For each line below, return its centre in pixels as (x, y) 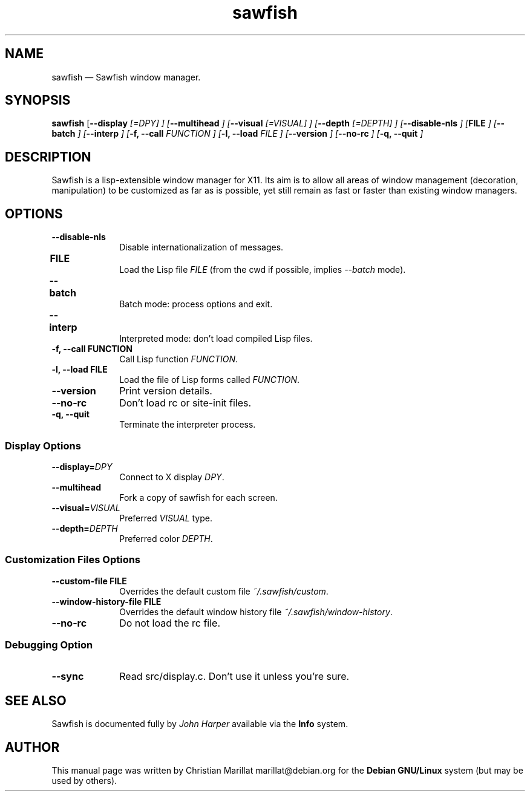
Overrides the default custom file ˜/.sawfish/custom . (224, 591)
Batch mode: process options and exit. (196, 304)
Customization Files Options (73, 560)
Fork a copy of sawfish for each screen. (198, 497)
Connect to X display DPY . (172, 477)
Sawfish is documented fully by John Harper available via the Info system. (200, 724)
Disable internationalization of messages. (201, 247)
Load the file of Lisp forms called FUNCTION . (210, 380)
